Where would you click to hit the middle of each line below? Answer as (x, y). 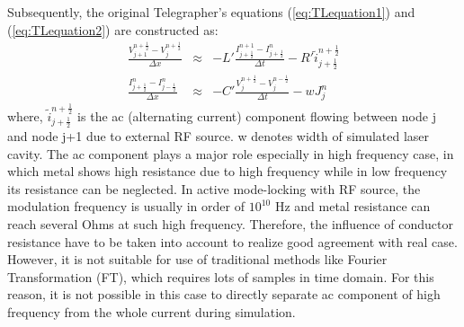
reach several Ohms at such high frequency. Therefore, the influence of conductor (230, 223)
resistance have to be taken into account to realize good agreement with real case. (232, 241)
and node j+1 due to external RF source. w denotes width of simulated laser (219, 135)
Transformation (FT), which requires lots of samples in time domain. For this (221, 276)
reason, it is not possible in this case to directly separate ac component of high (224, 294)
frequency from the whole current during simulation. (152, 311)
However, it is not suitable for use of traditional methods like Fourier (197, 259)
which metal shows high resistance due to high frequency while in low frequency (228, 171)
